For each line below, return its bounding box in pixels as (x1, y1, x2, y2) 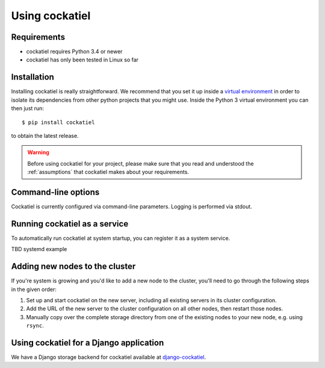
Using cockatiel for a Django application (11, 337, 164, 348)
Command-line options (11, 187, 100, 197)
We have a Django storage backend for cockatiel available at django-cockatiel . (11, 354, 206, 361)
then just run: (11, 105, 45, 112)
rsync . (26, 322, 45, 329)
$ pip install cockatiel (22, 119, 95, 126)
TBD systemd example (11, 246, 67, 253)
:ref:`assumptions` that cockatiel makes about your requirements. (27, 169, 190, 176)
